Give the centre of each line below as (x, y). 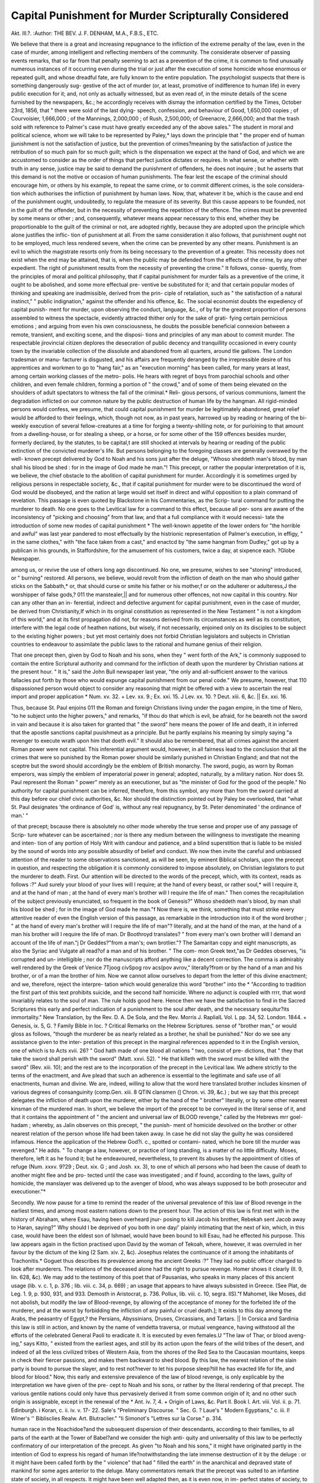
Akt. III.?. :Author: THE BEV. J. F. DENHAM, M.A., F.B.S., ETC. (85, 33)
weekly (20, 426)
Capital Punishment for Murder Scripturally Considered (150, 15)
